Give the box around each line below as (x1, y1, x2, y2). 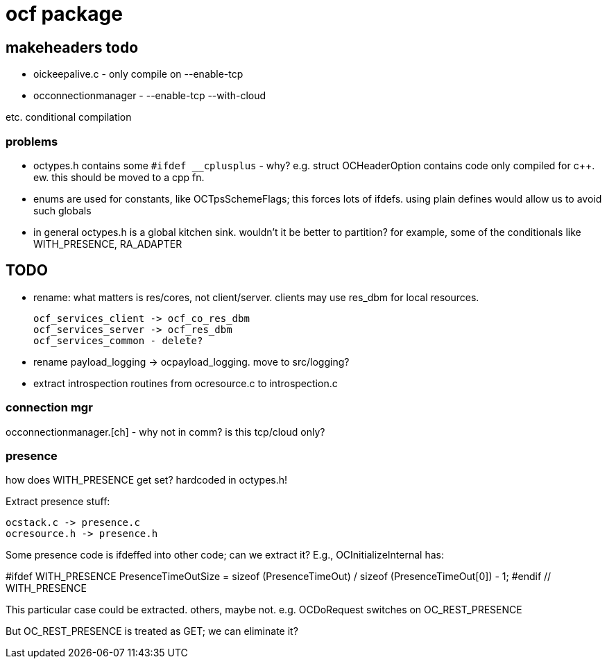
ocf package (6, 2, 123, 26)
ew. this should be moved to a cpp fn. (33, 171, 205, 183)
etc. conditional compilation (6, 111, 132, 124)
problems (6, 134, 58, 148)
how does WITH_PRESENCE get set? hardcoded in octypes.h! (6, 474, 288, 486)
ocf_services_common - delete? (33, 334, 203, 346)
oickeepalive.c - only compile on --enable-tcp (33, 68, 243, 80)
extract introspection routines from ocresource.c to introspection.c (33, 377, 338, 389)
